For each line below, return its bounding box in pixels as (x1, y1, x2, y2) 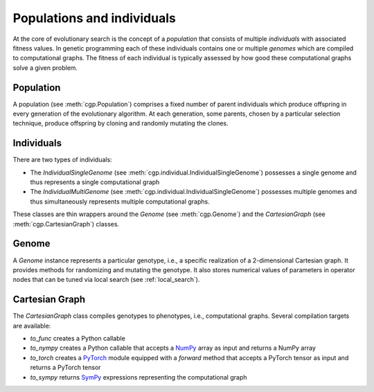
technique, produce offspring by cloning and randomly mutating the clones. (12, 119, 229, 127)
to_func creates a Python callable (30, 335, 126, 343)
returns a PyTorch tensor (30, 364, 101, 372)
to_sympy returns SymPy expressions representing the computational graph (30, 373, 247, 381)
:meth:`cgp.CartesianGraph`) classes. (12, 220, 120, 228)
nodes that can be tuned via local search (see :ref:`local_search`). (12, 276, 200, 284)
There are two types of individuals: (12, 156, 112, 164)
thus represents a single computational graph (30, 178, 160, 186)
